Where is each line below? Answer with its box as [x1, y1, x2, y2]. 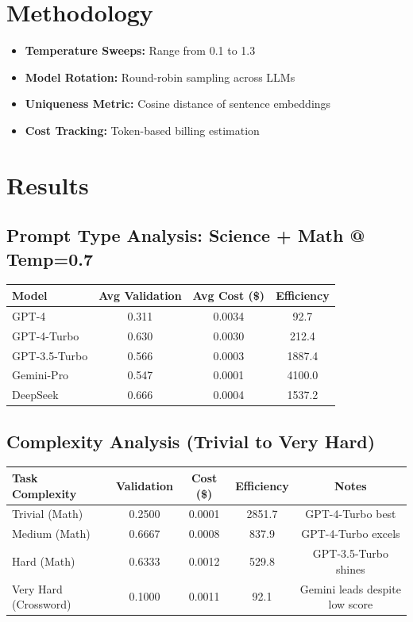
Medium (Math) [12, 525, 91, 542]
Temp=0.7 [6, 246, 94, 271]
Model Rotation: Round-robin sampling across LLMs [25, 68, 295, 85]
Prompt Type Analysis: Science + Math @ [6, 223, 365, 248]
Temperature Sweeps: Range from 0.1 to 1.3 [25, 42, 256, 59]
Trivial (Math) [12, 505, 83, 522]
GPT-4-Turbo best [305, 505, 396, 522]
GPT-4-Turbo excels [301, 525, 400, 542]
